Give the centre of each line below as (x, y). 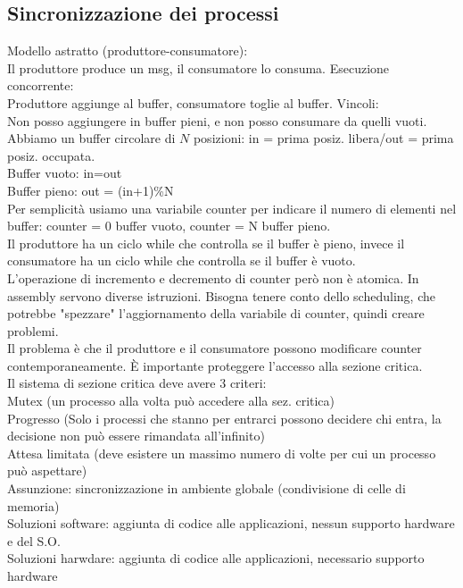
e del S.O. (34, 540)
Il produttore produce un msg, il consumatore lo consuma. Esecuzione (198, 67)
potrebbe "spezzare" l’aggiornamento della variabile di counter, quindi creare (216, 313)
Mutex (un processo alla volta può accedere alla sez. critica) (171, 401)
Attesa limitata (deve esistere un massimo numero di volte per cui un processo (222, 453)
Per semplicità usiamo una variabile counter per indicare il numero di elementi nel (232, 208)
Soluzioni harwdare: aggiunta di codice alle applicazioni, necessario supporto (216, 558)
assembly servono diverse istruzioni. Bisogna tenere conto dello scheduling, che (221, 295)
